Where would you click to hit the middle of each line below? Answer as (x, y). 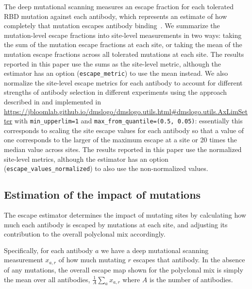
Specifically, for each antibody (49, 250)
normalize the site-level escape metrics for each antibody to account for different (123, 82)
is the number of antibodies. (191, 279)
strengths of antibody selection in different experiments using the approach (116, 92)
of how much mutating (92, 260)
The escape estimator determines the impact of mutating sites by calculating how (125, 215)
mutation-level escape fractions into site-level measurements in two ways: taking (123, 35)
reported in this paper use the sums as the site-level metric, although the (113, 63)
